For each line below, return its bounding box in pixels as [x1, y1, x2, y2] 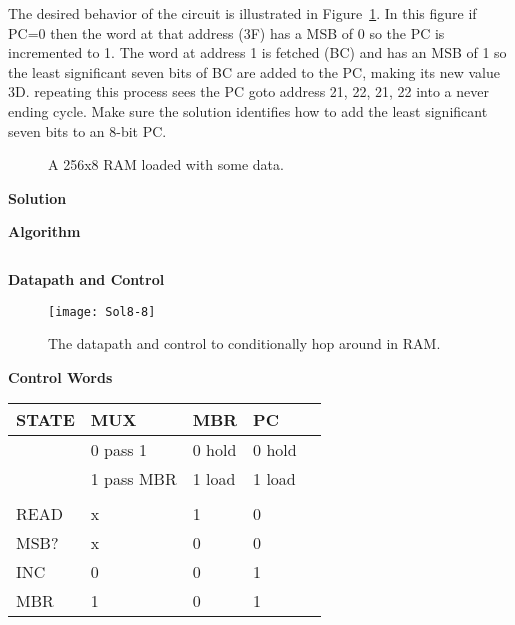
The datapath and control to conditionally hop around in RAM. [48, 333, 441, 354]
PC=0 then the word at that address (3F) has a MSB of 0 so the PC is [8, 22, 445, 43]
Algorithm [8, 221, 81, 242]
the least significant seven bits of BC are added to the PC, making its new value [8, 61, 500, 82]
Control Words [8, 366, 113, 387]
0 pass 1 [90, 438, 147, 462]
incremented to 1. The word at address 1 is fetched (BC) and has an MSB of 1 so [8, 42, 507, 63]
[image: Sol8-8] [48, 304, 156, 319]
